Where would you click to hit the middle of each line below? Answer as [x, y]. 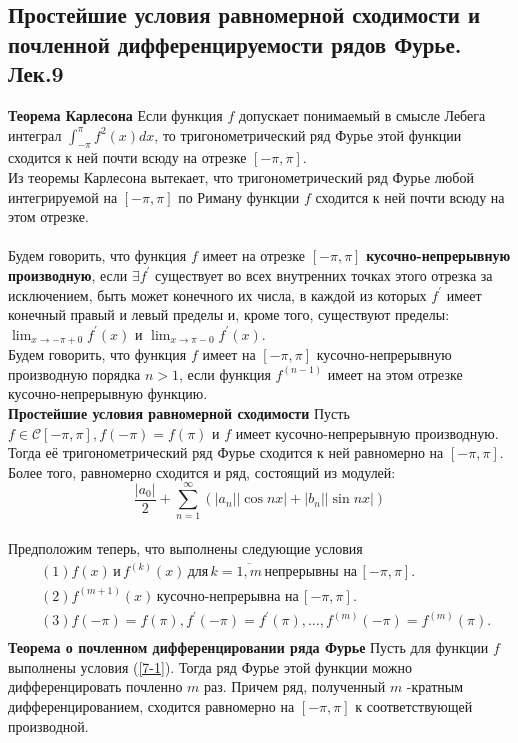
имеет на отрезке [254, 255]
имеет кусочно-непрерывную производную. [367, 432]
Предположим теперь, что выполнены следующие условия [185, 548]
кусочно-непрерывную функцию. [108, 393]
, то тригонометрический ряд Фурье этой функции [308, 134]
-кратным [435, 686]
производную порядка [74, 373]
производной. [48, 725]
